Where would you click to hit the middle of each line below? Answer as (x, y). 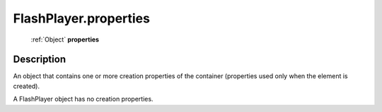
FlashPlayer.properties (81, 18)
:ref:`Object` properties (65, 39)
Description (40, 60)
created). (27, 86)
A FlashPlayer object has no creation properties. (83, 99)
